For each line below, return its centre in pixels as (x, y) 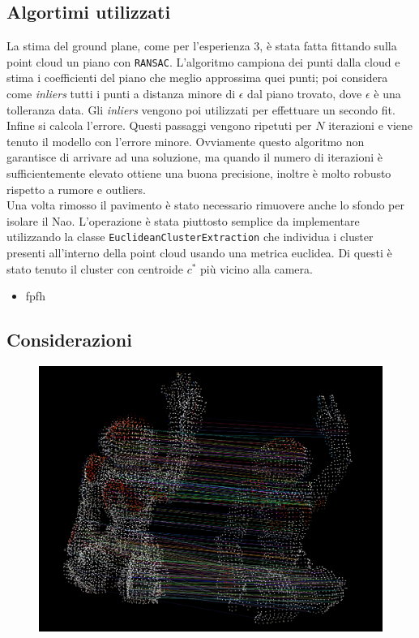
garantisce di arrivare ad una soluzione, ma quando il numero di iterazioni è (195, 157)
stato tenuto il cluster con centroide (95, 268)
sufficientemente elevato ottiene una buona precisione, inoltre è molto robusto (199, 173)
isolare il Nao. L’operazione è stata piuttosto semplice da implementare (183, 220)
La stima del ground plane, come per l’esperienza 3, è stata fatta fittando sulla (202, 46)
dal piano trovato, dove (305, 94)
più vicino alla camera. (257, 268)
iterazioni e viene (371, 125)
